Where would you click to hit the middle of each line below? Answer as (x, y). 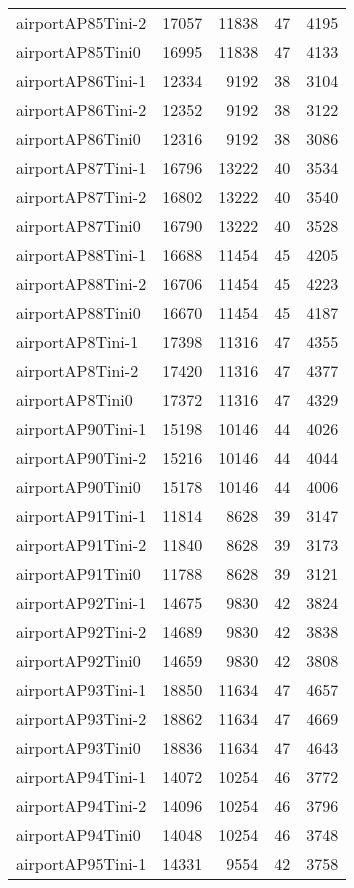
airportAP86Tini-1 (81, 80)
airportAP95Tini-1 (81, 863)
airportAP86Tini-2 (81, 109)
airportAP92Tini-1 (81, 602)
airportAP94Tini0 (78, 834)
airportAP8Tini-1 (77, 341)
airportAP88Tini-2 (81, 283)
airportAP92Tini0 (78, 660)
